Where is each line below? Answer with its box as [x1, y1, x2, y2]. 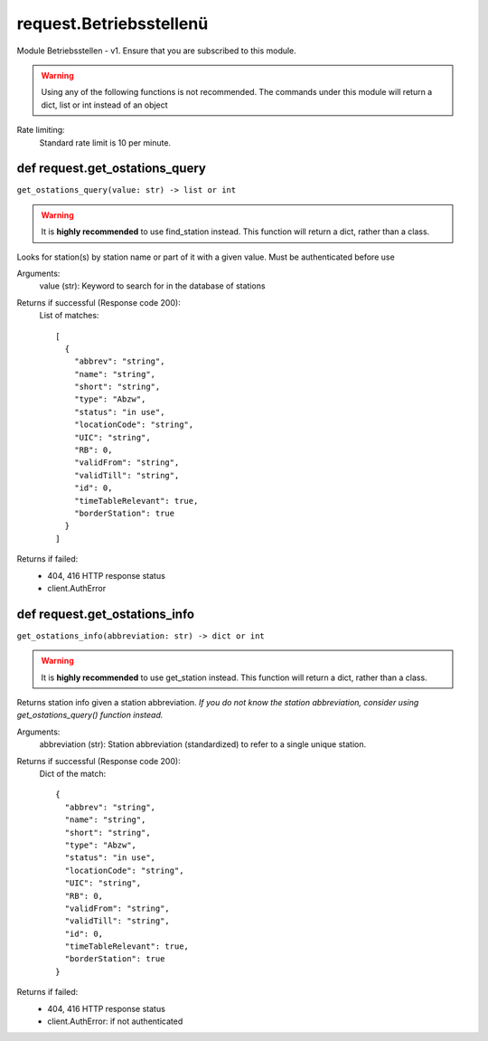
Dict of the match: [39, 768, 107, 779]
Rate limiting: [16, 125, 65, 136]
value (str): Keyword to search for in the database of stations [39, 280, 266, 291]
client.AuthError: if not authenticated [47, 1016, 183, 1027]
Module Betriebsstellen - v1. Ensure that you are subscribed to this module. [16, 45, 297, 56]
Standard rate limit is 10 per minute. [39, 137, 172, 148]
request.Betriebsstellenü [16, 14, 209, 33]
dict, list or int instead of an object [41, 99, 168, 110]
